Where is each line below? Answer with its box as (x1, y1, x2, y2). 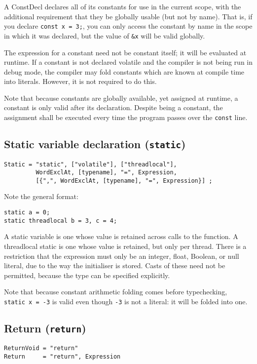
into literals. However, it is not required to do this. (4, 76, 157, 86)
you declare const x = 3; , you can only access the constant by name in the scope (4, 21, 253, 31)
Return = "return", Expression (4, 353, 121, 361)
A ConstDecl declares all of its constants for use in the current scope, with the (4, 1, 241, 11)
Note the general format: (4, 191, 78, 202)
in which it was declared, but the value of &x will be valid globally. (4, 30, 205, 40)
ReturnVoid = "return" (4, 345, 78, 352)
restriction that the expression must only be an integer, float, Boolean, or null (4, 250, 239, 261)
